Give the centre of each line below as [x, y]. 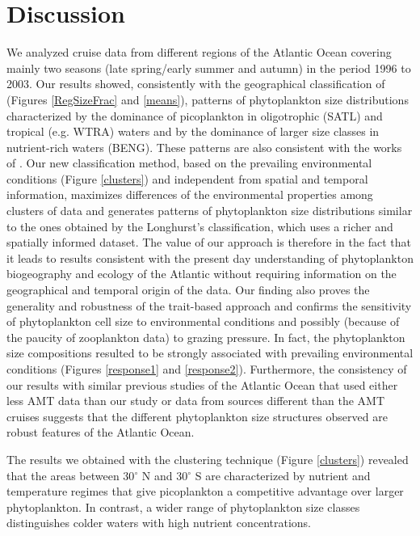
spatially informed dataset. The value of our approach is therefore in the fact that [209, 242]
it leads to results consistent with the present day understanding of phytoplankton [210, 257]
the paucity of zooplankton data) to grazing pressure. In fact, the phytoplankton [206, 337]
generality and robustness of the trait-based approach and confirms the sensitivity [209, 305]
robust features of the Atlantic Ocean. [101, 432]
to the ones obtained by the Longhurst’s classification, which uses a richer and [200, 226]
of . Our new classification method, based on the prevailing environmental [189, 163]
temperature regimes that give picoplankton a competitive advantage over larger [205, 491]
